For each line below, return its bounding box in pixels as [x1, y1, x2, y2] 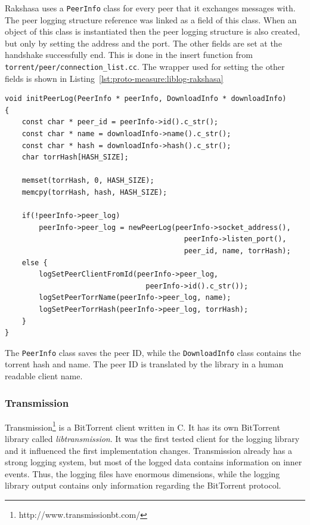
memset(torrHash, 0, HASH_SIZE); [21, 176, 154, 185]
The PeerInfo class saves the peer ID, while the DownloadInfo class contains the [5, 346, 301, 358]
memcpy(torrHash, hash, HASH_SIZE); [21, 188, 168, 197]
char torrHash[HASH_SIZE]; [21, 153, 129, 162]
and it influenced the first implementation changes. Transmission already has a [5, 444, 293, 456]
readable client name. [5, 370, 83, 382]
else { [21, 258, 48, 267]
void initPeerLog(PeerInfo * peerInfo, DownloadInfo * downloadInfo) [5, 94, 287, 103]
